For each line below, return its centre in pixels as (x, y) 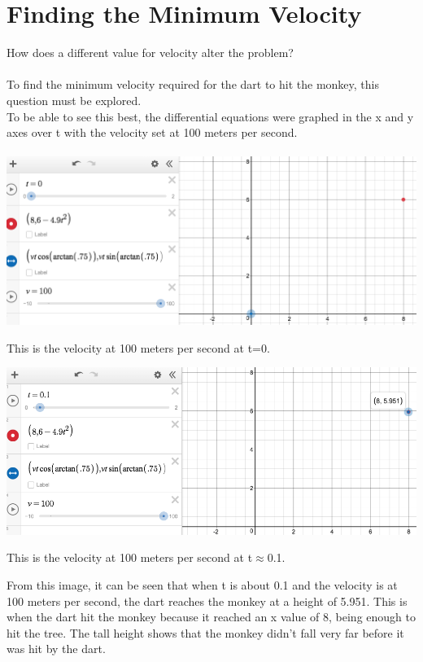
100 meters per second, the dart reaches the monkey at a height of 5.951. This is (207, 601)
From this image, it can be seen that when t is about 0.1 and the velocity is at (202, 584)
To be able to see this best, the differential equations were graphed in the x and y (210, 116)
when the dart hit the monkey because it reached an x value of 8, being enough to (211, 617)
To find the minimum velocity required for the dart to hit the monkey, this (193, 84)
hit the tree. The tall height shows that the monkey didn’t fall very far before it (205, 632)
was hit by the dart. (56, 649)
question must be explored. (74, 100)
